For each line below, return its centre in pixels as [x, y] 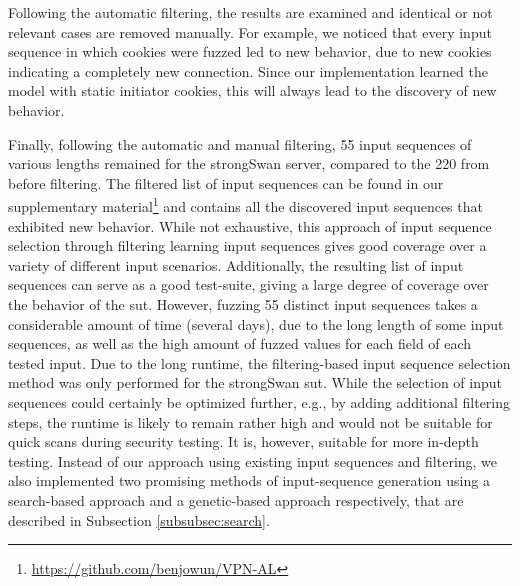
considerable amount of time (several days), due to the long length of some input [256, 323]
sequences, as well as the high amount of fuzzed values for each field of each [240, 343]
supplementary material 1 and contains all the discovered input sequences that [245, 204]
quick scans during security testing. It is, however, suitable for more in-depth [243, 441]
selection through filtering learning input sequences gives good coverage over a [247, 245]
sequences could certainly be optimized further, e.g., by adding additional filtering [259, 401]
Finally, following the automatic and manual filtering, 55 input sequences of [240, 143]
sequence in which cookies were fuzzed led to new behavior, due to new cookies [250, 51]
